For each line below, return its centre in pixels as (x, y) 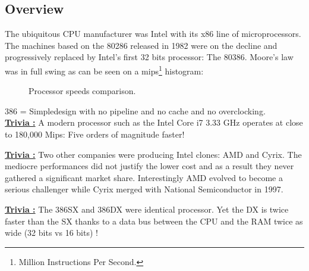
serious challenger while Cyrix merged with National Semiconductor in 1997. (144, 189)
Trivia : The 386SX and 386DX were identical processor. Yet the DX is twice (147, 209)
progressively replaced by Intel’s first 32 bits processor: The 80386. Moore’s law (149, 57)
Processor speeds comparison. (82, 91)
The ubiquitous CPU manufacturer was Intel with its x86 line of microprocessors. (153, 34)
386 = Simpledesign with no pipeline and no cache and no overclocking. (135, 110)
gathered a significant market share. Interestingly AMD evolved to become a (144, 177)
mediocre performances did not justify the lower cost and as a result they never (149, 166)
